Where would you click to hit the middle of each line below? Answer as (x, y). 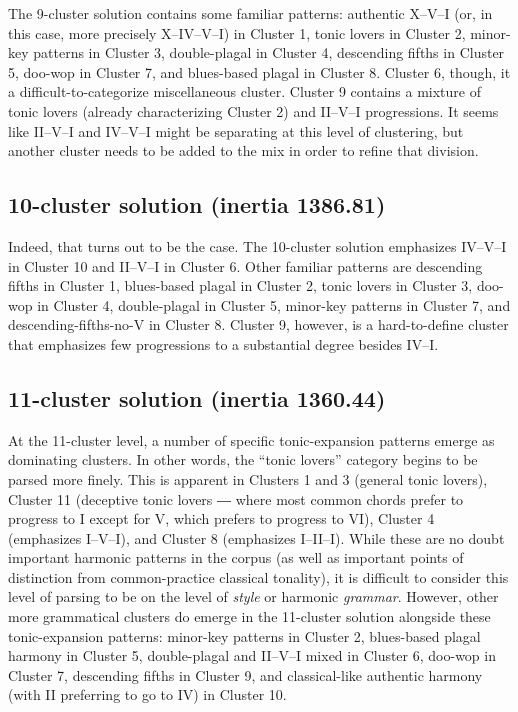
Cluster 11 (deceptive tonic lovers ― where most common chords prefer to (236, 498)
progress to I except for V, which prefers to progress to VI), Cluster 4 (221, 518)
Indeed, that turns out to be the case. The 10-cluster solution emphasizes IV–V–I (257, 245)
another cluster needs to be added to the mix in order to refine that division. (243, 150)
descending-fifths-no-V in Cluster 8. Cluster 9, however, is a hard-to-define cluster (258, 324)
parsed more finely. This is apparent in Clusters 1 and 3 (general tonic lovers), (248, 478)
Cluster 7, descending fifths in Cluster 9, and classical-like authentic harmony (245, 674)
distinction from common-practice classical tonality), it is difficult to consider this (258, 576)
